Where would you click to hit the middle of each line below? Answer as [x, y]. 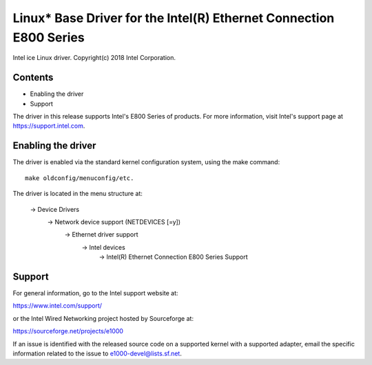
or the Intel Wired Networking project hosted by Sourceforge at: [103, 318]
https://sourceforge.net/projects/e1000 [68, 331]
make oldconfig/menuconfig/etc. [80, 178]
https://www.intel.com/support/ [58, 306]
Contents [33, 78]
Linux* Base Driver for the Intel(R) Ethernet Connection [174, 18]
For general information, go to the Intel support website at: [95, 293]
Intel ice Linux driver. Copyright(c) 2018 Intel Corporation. [94, 58]
